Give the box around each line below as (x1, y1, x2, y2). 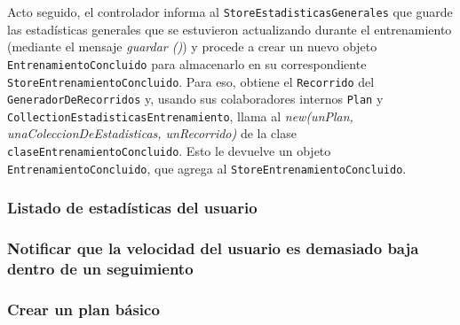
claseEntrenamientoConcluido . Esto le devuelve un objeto (7, 142, 331, 160)
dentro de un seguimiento (7, 258, 194, 280)
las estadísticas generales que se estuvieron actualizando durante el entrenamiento (7, 19, 452, 38)
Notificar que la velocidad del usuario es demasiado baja (7, 237, 419, 259)
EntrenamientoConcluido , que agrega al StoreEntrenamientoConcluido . (7, 159, 407, 177)
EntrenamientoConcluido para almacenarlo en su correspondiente (7, 54, 367, 73)
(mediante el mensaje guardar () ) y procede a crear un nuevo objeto (7, 37, 377, 56)
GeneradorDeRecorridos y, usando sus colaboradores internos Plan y (7, 89, 384, 108)
